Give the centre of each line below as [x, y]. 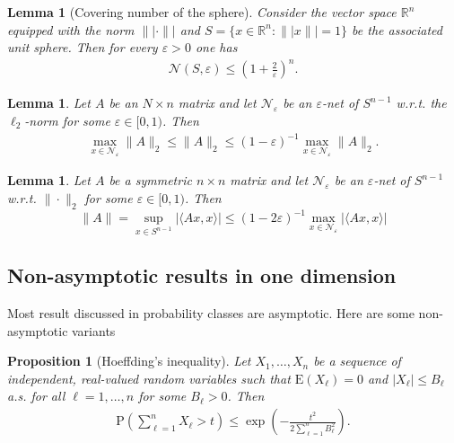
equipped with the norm [71, 29]
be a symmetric [150, 180]
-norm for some [67, 120]
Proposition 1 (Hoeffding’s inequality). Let [129, 361]
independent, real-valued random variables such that [149, 378]
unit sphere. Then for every [83, 47]
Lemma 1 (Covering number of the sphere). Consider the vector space [202, 12]
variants [94, 330]
